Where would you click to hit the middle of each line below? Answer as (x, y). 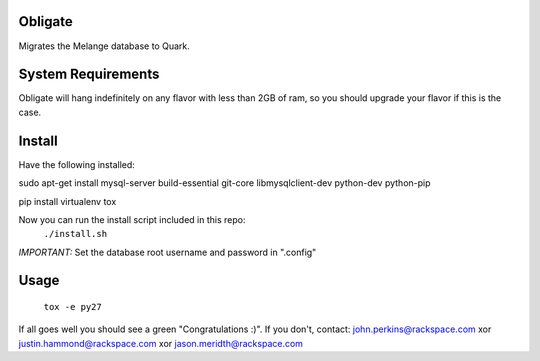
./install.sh (75, 234)
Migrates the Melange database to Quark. (104, 46)
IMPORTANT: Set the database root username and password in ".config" (167, 252)
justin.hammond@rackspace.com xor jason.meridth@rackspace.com (161, 343)
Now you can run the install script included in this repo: (132, 219)
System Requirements (89, 74)
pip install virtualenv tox (67, 201)
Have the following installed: (76, 164)
